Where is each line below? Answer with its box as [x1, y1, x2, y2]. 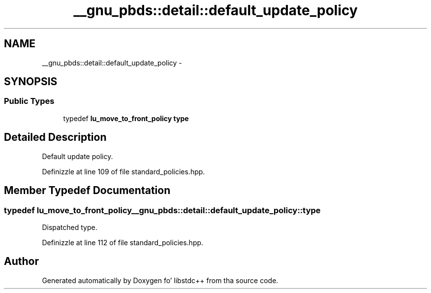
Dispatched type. [42, 223, 97, 231]
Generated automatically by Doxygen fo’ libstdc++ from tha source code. [42, 276, 278, 285]
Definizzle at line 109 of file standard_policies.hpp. [42, 167, 205, 176]
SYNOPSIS [4, 75, 58, 88]
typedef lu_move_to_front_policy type [63, 114, 189, 123]
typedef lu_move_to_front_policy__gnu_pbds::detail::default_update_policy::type [4, 205, 321, 215]
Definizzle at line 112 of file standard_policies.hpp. [42, 238, 204, 247]
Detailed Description [4, 131, 107, 144]
